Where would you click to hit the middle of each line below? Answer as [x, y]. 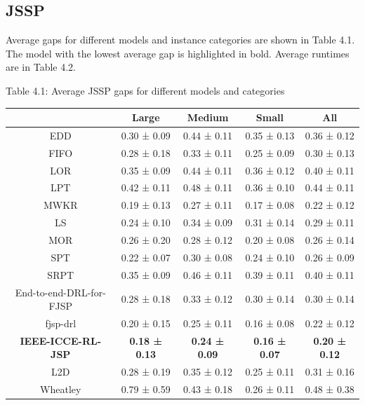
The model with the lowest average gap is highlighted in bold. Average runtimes [178, 53]
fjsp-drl [61, 323]
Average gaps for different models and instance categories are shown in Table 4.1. [180, 40]
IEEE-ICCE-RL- [61, 340]
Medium [208, 117]
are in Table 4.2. [41, 67]
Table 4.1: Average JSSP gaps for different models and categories [145, 90]
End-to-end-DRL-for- [60, 292]
